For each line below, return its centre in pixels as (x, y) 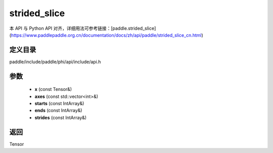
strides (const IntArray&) (61, 117)
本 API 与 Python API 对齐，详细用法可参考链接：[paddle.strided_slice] (83, 28)
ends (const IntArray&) (58, 111)
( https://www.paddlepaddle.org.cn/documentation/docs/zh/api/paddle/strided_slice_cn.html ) (106, 35)
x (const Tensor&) (53, 89)
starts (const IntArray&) (59, 104)
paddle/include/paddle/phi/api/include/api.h (55, 62)
